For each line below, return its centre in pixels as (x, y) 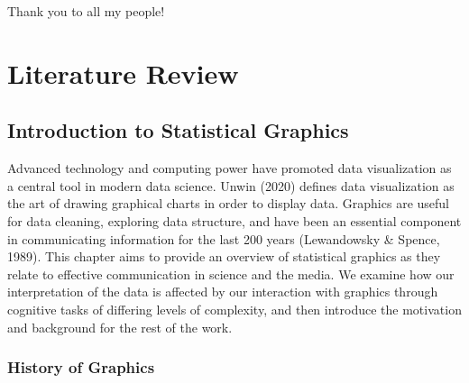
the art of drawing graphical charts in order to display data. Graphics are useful (228, 203)
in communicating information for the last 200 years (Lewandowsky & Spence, (224, 238)
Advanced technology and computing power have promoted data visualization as (230, 168)
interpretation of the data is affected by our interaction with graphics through (223, 292)
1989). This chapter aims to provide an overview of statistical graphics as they (224, 256)
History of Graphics (81, 367)
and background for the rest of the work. (120, 327)
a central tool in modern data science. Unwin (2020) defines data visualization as (231, 185)
